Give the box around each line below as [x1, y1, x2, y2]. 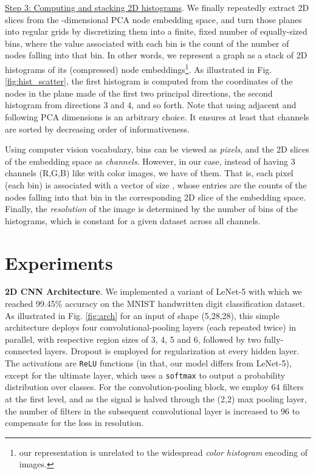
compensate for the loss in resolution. [5, 416, 144, 429]
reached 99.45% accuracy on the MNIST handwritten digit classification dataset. [5, 297, 305, 310]
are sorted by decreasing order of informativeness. [5, 122, 190, 135]
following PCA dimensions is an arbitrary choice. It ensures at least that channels [5, 111, 309, 123]
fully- [264, 332, 284, 345]
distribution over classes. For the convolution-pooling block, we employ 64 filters [5, 380, 304, 393]
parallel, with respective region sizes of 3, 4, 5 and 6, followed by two [5, 332, 261, 345]
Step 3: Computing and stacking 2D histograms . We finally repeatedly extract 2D [5, 1, 309, 13]
